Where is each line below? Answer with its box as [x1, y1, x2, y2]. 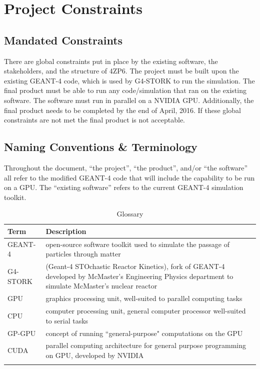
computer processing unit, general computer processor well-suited [45, 305, 246, 316]
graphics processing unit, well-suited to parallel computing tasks [45, 293, 242, 303]
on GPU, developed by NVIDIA [45, 349, 144, 360]
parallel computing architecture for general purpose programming [45, 340, 246, 350]
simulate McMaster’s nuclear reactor [45, 280, 157, 291]
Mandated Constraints [4, 32, 123, 47]
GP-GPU [7, 327, 36, 338]
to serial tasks [45, 315, 88, 325]
